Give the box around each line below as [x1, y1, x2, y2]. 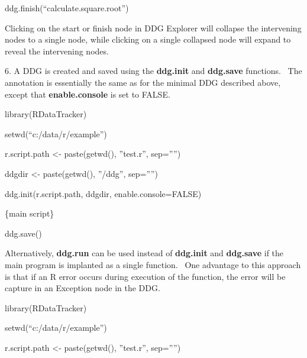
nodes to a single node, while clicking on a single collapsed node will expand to [5, 33, 291, 46]
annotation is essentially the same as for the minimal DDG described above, [5, 76, 281, 88]
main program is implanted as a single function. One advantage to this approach [5, 258, 301, 270]
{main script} [5, 207, 54, 220]
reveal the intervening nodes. [5, 44, 109, 57]
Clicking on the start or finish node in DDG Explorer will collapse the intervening [5, 21, 302, 34]
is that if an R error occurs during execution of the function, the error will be [5, 270, 286, 282]
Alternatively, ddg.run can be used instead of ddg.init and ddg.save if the [5, 247, 284, 259]
